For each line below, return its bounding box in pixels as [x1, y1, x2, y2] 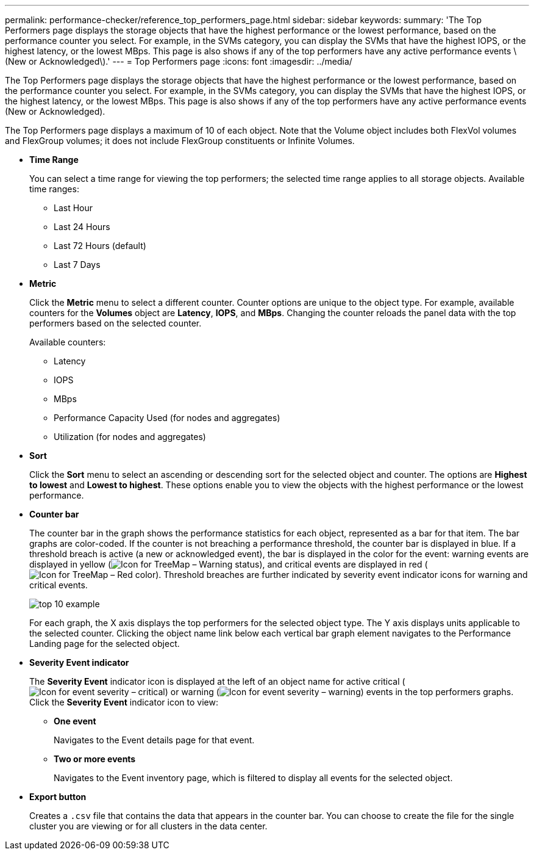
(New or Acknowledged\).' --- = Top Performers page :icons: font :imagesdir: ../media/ [5, 56, 352, 67]
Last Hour [54, 203, 93, 213]
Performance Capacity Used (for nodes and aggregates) [54, 413, 280, 423]
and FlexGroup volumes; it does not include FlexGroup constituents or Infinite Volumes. [5, 135, 355, 146]
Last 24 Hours [54, 222, 110, 232]
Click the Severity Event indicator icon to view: [29, 697, 218, 707]
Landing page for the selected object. [29, 638, 180, 649]
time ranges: [29, 184, 79, 194]
